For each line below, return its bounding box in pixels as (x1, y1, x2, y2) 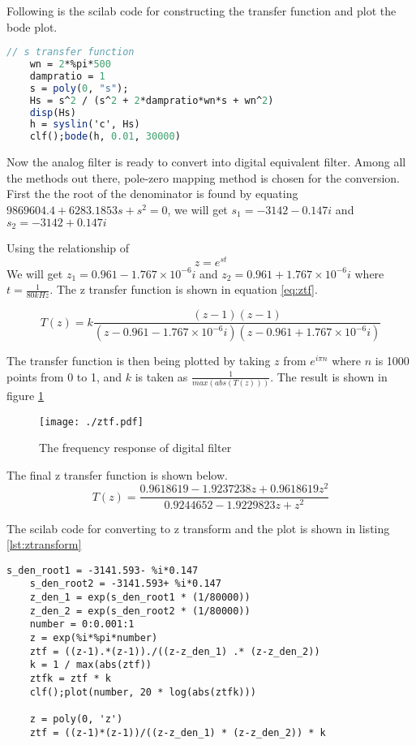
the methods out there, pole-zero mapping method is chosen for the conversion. (6, 169, 401, 186)
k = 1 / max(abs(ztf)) (29, 659, 152, 671)
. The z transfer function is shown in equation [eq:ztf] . (49, 281, 318, 298)
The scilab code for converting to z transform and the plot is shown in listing (6, 519, 390, 536)
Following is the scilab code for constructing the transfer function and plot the (6, 2, 397, 19)
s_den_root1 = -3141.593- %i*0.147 (6, 564, 199, 576)
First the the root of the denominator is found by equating (6, 185, 298, 202)
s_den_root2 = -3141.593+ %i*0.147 (29, 578, 221, 590)
